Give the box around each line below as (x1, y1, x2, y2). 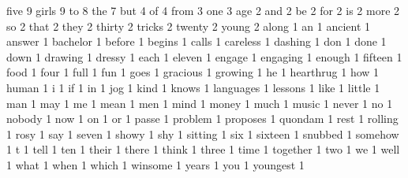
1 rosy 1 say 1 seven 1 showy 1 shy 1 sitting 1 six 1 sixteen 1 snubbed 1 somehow (6, 125, 399, 142)
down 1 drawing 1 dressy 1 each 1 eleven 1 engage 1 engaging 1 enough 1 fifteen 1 (6, 48, 402, 65)
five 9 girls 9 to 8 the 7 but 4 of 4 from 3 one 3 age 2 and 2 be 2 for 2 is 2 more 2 (6, 2, 400, 18)
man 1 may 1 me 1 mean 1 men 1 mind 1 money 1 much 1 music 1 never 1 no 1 (6, 95, 393, 111)
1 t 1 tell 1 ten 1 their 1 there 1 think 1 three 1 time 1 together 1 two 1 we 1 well (6, 141, 400, 158)
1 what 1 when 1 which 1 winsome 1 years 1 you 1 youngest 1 (6, 156, 305, 172)
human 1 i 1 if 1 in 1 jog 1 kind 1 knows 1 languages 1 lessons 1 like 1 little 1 (6, 79, 380, 95)
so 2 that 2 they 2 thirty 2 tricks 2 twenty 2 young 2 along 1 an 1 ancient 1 (6, 17, 371, 34)
